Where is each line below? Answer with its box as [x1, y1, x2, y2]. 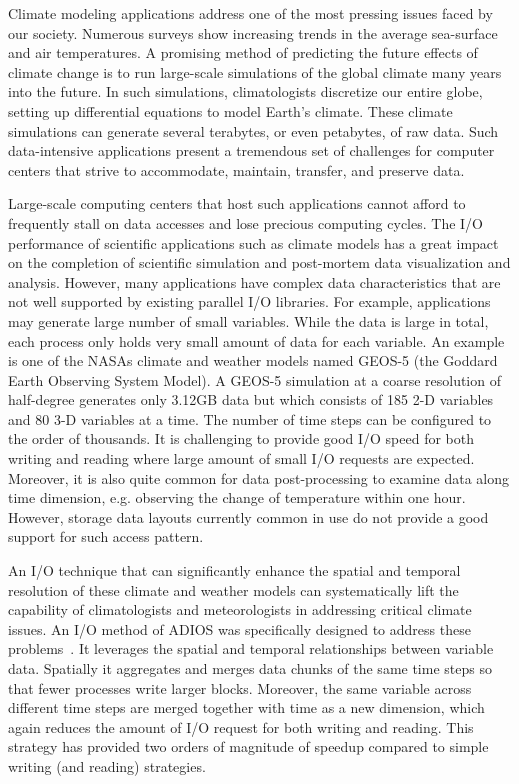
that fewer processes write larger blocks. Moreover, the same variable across [8, 677, 472, 698]
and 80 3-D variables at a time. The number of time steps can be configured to [8, 408, 492, 429]
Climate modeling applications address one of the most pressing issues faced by [8, 3, 493, 23]
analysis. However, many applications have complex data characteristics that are [8, 271, 501, 292]
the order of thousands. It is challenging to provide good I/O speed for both [8, 428, 475, 449]
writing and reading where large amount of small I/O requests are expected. [8, 448, 475, 469]
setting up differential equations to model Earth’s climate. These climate [8, 100, 453, 121]
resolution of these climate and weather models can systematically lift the [8, 579, 459, 600]
